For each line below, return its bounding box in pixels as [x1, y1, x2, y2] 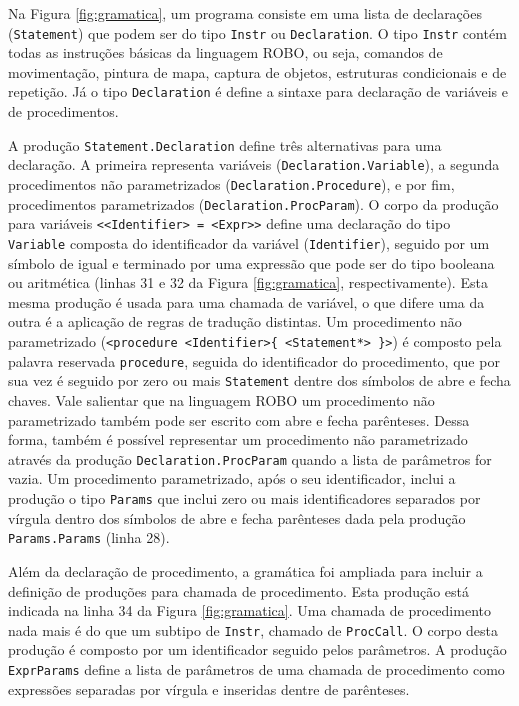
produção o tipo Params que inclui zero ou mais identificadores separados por [8, 488, 481, 508]
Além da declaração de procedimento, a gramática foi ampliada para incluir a [8, 560, 483, 581]
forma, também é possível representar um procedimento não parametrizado [8, 429, 468, 450]
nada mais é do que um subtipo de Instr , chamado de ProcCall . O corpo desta [8, 619, 499, 640]
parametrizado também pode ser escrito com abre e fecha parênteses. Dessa [8, 409, 470, 430]
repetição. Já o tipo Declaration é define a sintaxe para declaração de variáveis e [8, 81, 508, 102]
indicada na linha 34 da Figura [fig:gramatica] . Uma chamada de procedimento [8, 600, 491, 621]
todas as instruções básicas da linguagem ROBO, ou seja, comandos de [8, 42, 443, 63]
